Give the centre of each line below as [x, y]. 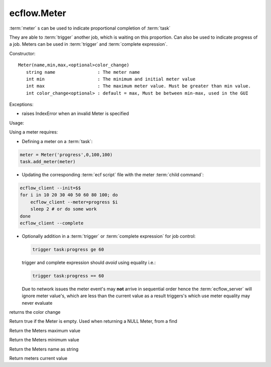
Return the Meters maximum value [45, 330]
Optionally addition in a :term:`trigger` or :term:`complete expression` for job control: [109, 236]
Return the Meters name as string [44, 349]
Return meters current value [38, 358]
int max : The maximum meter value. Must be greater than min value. [138, 86]
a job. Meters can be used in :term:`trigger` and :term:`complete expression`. [88, 44]
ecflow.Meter [38, 13]
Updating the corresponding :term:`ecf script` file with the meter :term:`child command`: [113, 174]
